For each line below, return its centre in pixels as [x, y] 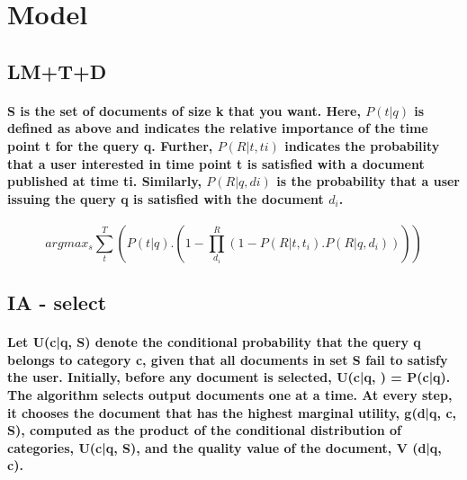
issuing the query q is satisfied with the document [166, 198]
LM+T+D [57, 71]
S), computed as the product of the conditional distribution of [204, 430]
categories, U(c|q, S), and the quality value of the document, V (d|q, [225, 447]
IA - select [57, 302]
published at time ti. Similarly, [104, 181]
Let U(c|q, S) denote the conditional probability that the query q [214, 342]
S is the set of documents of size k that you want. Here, [184, 110]
